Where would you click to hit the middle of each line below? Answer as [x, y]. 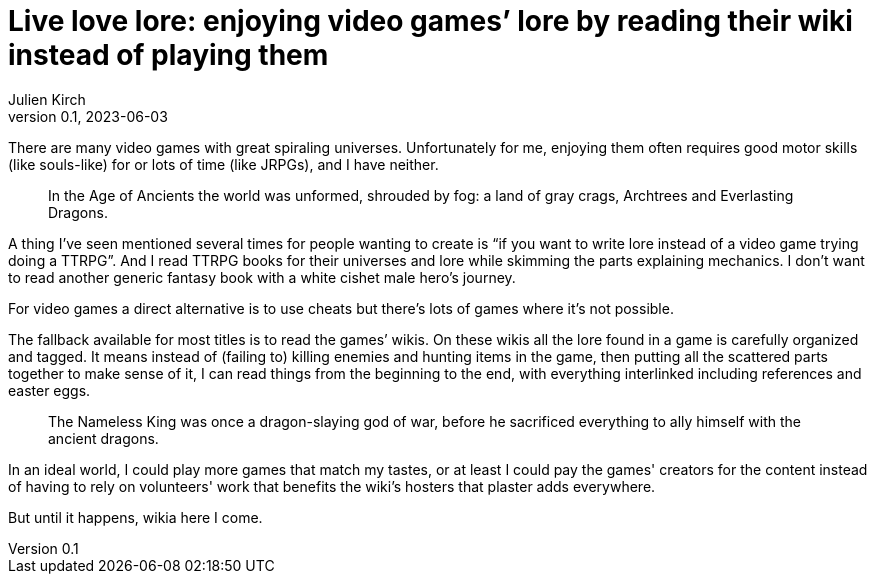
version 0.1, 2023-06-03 [88, 116]
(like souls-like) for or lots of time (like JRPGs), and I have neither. [223, 164]
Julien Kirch [47, 99]
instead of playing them [168, 55]
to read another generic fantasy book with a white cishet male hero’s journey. [262, 277]
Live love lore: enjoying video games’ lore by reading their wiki [430, 21]
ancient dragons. [103, 438]
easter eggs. [49, 390]
